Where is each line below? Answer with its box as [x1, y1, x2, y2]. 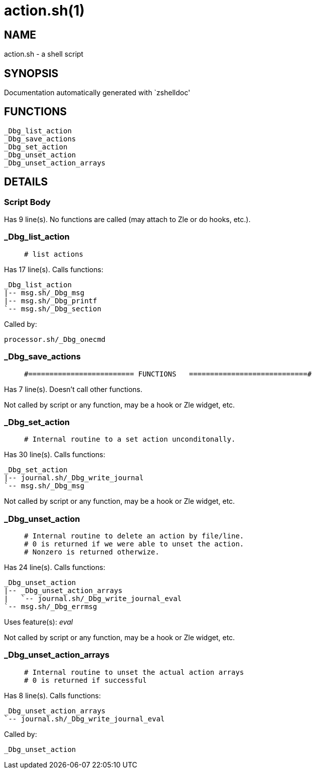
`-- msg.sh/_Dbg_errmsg [4, 603, 97, 611]
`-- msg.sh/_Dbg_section [4, 304, 101, 313]
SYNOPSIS [4, 67, 59, 80]
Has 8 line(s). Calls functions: [4, 691, 101, 700]
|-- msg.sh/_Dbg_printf [4, 296, 97, 305]
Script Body [4, 197, 51, 207]
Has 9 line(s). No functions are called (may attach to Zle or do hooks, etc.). [4, 215, 251, 224]
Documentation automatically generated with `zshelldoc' [4, 88, 191, 97]
